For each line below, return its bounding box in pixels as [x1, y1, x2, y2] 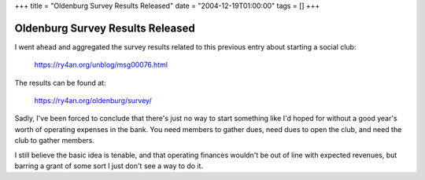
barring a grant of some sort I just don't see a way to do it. [14, 161, 204, 171]
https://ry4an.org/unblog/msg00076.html [34, 60, 168, 70]
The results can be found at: [14, 78, 106, 87]
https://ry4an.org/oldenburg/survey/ [34, 96, 153, 105]
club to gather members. [14, 136, 94, 145]
